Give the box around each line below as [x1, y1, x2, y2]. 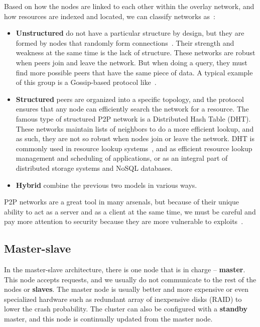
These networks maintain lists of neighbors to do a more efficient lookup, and [16, 123, 254, 134]
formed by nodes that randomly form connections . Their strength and [16, 37, 234, 48]
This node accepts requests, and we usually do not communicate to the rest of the [4, 274, 256, 284]
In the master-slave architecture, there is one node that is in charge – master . [4, 264, 245, 275]
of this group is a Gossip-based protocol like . [16, 77, 157, 87]
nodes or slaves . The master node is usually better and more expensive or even [4, 284, 248, 294]
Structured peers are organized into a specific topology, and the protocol [16, 93, 244, 104]
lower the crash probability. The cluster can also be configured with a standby [4, 303, 248, 314]
